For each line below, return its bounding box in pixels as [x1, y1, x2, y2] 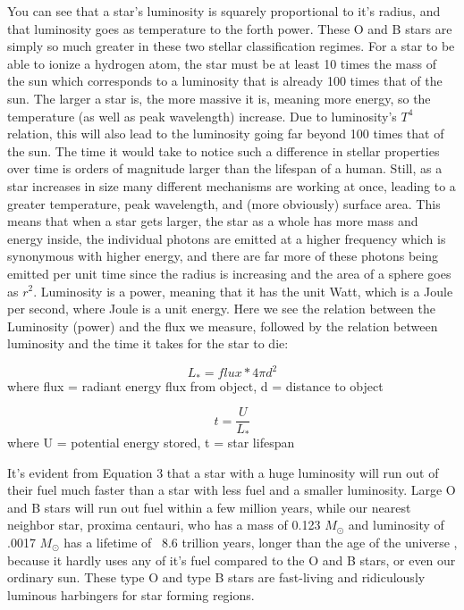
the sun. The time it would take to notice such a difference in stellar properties [7, 141, 440, 160]
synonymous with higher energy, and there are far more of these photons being [7, 247, 439, 265]
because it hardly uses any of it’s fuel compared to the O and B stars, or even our [7, 550, 456, 569]
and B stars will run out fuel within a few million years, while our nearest [7, 497, 411, 516]
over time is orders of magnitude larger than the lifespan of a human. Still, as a [7, 159, 443, 178]
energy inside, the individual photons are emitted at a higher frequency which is [7, 229, 446, 247]
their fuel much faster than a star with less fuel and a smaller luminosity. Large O [7, 480, 456, 499]
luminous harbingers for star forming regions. [7, 585, 255, 604]
